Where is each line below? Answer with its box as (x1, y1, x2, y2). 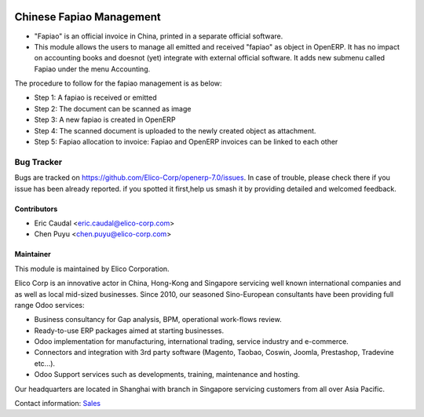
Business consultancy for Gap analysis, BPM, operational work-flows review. (34, 315, 282, 324)
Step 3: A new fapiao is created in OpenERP (34, 115, 176, 125)
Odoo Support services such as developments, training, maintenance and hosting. (34, 370, 300, 379)
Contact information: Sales (14, 399, 101, 408)
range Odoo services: (14, 300, 85, 309)
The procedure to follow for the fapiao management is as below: (14, 79, 223, 88)
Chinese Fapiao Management (14, 10, 161, 24)
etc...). (34, 358, 55, 368)
